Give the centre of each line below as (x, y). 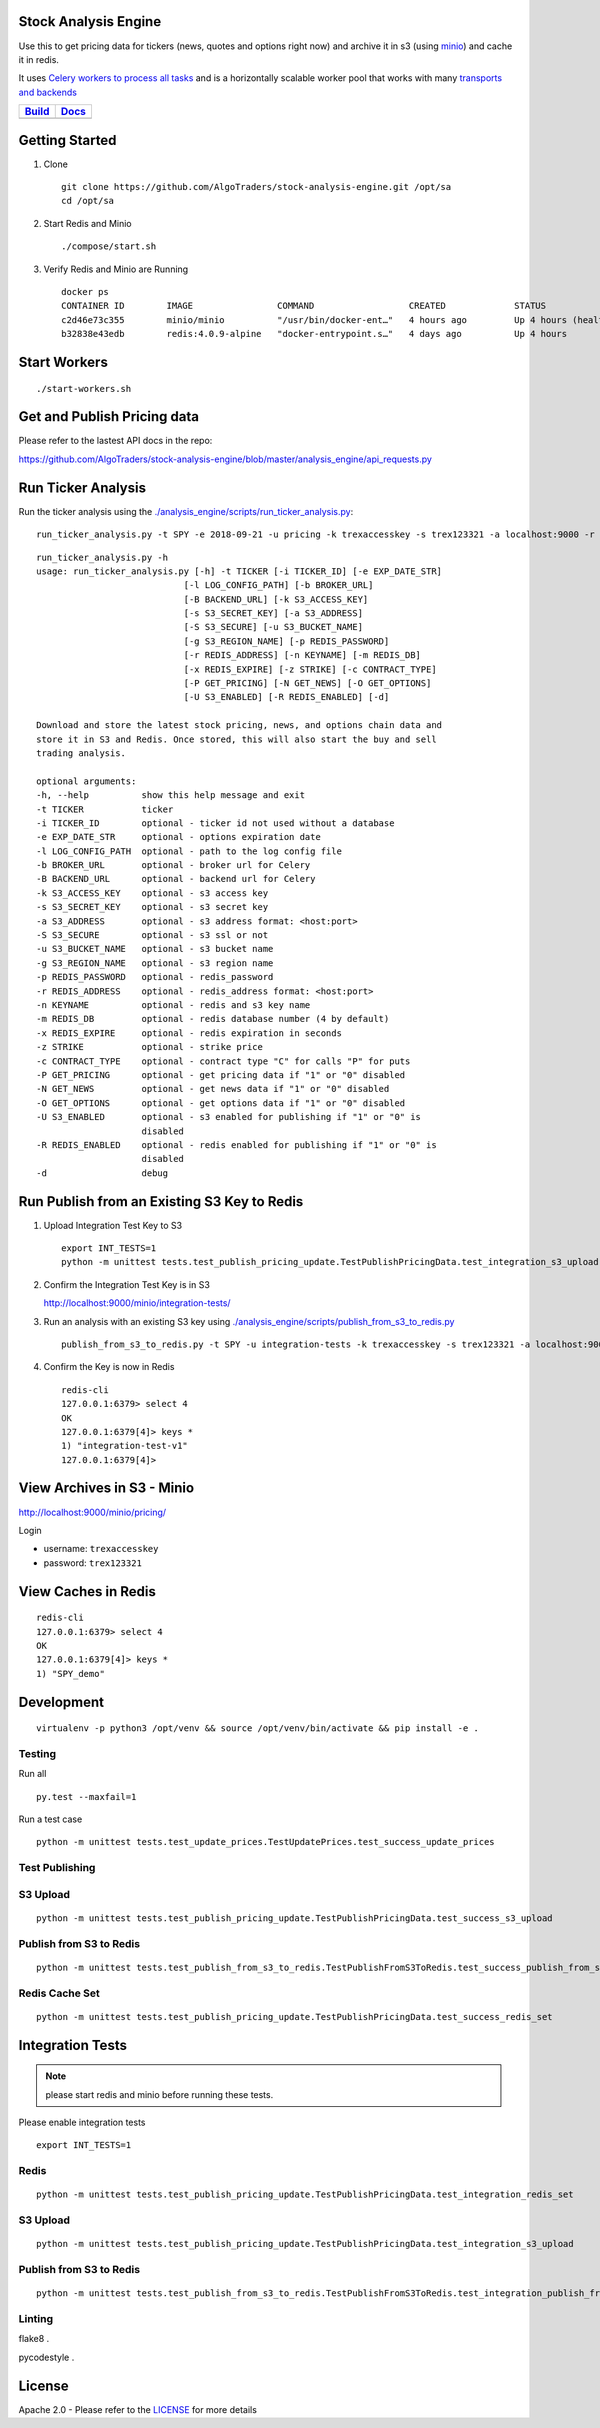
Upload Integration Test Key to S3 (113, 1225)
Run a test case (50, 1819)
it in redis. (39, 59)
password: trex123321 (92, 1562)
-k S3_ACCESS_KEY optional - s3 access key (152, 893)
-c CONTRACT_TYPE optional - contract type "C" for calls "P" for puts (223, 1061)
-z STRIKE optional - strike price (150, 1047)
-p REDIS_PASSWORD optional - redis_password (155, 977)
